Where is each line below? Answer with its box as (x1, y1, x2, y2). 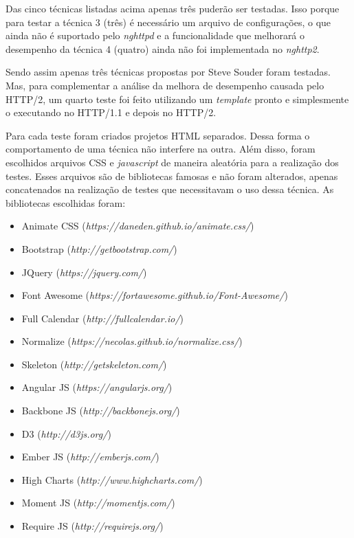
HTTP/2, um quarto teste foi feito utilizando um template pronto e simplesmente (5, 91, 349, 106)
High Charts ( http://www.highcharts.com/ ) (21, 472, 203, 486)
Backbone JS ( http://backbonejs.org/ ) (21, 403, 180, 418)
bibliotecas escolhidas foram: (5, 195, 126, 210)
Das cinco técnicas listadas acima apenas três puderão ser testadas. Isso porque (5, 1, 340, 15)
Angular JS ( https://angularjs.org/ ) (21, 380, 173, 394)
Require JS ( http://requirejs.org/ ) (21, 519, 164, 533)
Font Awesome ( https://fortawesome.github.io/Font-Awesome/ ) (21, 288, 288, 302)
